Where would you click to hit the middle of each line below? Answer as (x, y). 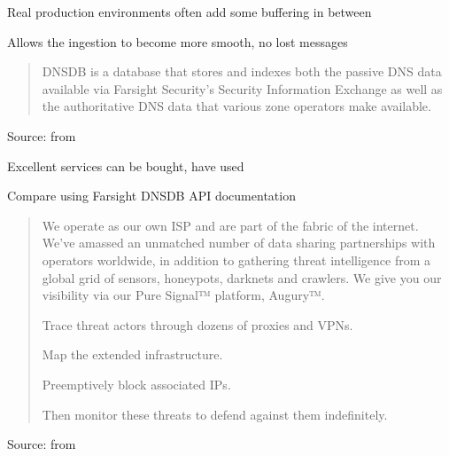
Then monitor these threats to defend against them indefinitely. (215, 414)
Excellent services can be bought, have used (126, 165)
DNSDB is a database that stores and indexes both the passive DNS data (242, 71)
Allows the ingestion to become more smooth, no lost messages (178, 41)
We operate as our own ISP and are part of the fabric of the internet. (230, 225)
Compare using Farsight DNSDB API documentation (151, 196)
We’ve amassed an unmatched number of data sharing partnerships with (239, 243)
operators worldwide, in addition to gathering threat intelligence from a (236, 259)
